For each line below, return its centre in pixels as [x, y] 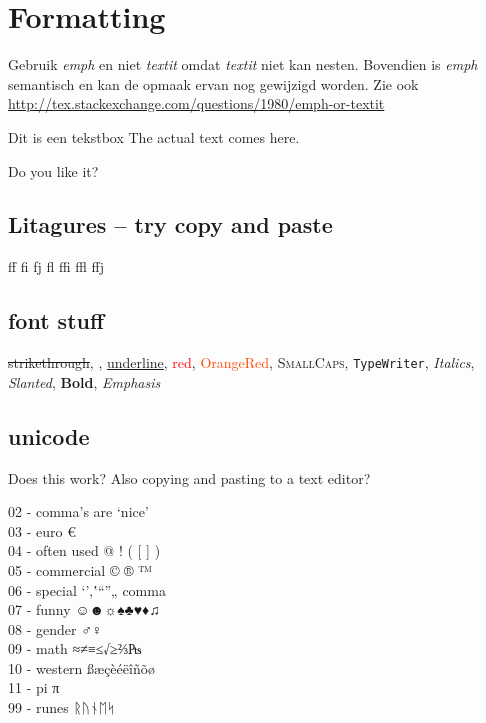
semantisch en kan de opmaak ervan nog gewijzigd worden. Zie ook [213, 83]
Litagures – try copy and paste [170, 224]
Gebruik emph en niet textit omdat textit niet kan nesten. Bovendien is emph [243, 64]
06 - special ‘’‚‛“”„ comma [87, 589]
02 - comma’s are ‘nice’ [78, 511]
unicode [49, 435]
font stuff [56, 320]
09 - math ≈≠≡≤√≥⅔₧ [75, 648]
